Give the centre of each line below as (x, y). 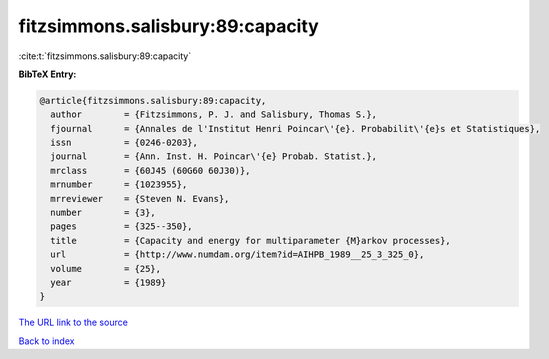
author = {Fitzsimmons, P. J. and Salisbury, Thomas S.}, (214, 114)
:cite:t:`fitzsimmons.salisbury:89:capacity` (105, 56)
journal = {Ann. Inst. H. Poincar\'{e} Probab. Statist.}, (214, 156)
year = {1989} (108, 282)
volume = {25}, (106, 268)
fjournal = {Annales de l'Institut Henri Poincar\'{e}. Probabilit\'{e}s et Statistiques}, (295, 128)
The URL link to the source (73, 322)
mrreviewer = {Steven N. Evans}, (140, 198)
